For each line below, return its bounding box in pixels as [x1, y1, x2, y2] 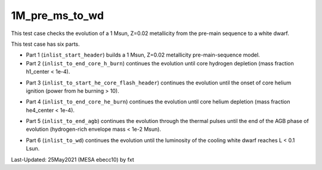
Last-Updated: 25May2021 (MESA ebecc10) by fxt [11, 156, 134, 163]
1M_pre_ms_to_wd [11, 9, 104, 22]
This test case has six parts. [11, 40, 80, 48]
